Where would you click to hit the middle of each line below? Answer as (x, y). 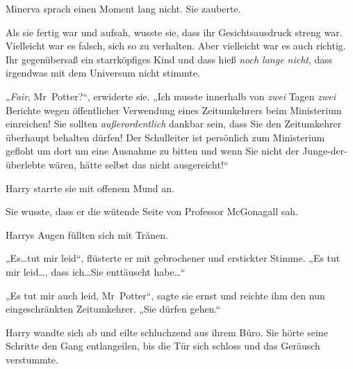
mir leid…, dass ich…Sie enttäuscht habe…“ (96, 271)
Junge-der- (325, 151)
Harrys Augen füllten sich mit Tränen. (87, 234)
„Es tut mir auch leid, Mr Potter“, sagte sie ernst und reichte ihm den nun (165, 295)
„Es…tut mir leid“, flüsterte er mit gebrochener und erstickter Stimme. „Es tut (173, 258)
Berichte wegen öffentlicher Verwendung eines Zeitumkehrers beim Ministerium (174, 110)
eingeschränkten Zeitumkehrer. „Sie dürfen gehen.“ (113, 309)
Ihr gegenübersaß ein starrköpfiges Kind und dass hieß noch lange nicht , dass (169, 59)
